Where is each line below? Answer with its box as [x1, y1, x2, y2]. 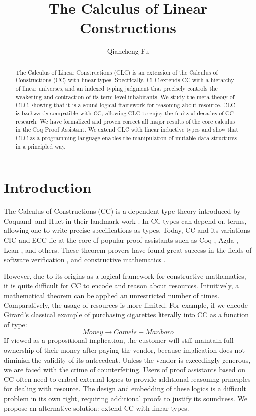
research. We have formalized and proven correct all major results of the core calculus [15, 117, 235, 125]
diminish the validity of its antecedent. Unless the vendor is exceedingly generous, [4, 354, 251, 365]
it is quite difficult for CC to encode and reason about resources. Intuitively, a [4, 280, 239, 291]
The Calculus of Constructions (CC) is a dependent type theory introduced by [4, 206, 241, 216]
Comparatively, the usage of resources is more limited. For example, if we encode [4, 300, 248, 310]
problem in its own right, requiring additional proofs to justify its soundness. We [4, 393, 247, 403]
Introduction [4, 177, 92, 197]
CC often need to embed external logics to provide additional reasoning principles [4, 374, 251, 384]
